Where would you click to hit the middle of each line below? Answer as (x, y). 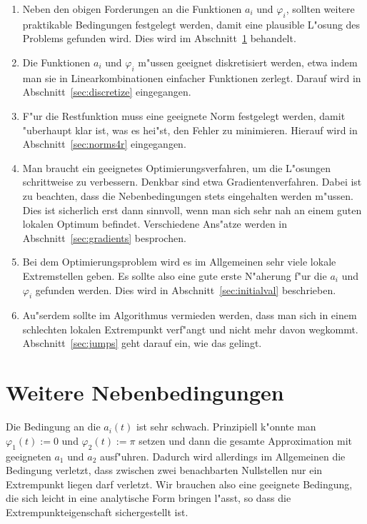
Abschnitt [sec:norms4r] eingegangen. (104, 144)
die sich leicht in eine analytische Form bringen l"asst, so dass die (149, 498)
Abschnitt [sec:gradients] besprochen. (104, 237)
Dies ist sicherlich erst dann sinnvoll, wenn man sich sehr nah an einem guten (192, 210)
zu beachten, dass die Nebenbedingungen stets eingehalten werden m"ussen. (188, 195)
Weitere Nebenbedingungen (145, 392)
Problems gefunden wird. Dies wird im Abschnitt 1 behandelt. (159, 38)
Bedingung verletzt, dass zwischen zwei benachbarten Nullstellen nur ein (164, 470)
